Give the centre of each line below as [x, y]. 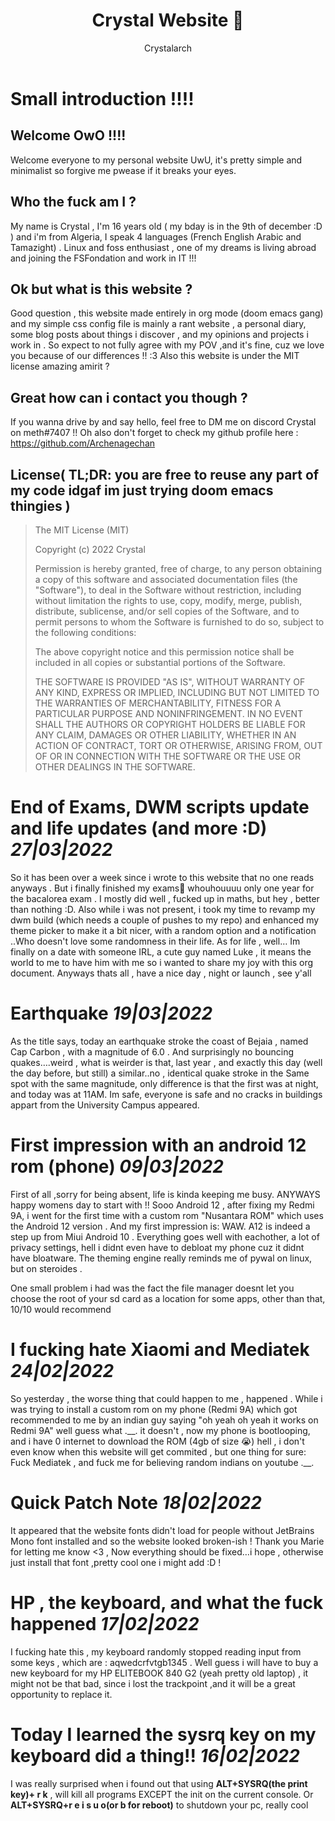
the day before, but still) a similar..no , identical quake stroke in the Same [160, 1073]
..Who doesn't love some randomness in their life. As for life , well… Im [155, 941]
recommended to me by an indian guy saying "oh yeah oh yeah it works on [164, 1420]
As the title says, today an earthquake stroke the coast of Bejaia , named [159, 1041]
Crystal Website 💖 [168, 20]
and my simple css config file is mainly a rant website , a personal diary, [158, 324]
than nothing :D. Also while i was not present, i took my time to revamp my [163, 909]
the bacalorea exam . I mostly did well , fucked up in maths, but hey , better [165, 898]
